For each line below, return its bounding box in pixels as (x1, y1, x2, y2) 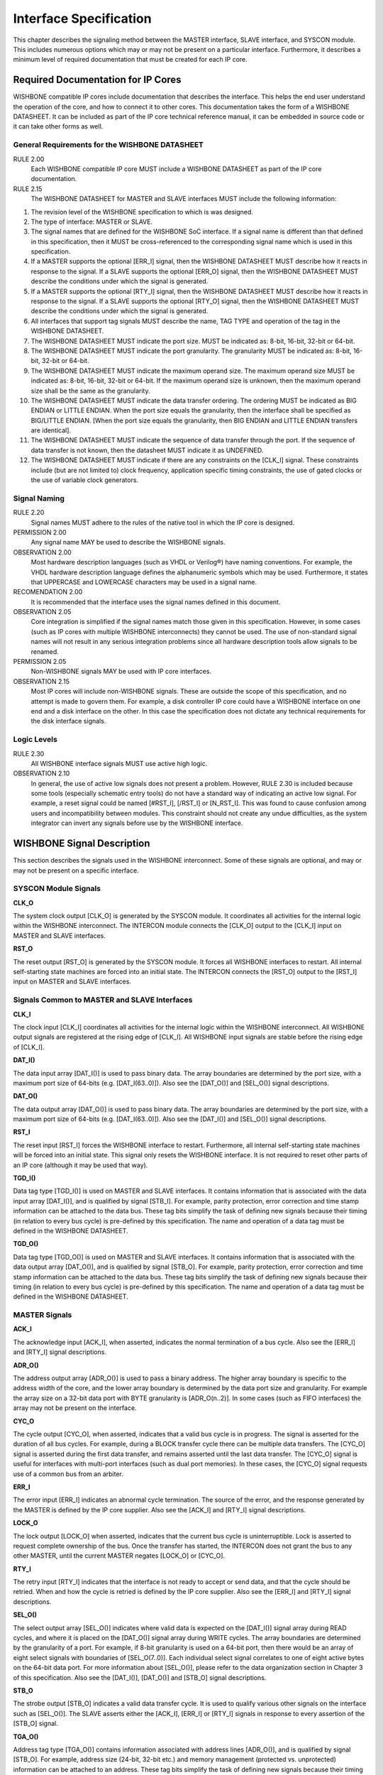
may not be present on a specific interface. (13, 866, 139, 875)
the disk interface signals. (30, 717, 106, 726)
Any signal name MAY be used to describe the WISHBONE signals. (30, 538, 226, 547)
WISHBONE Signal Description (13, 838, 150, 850)
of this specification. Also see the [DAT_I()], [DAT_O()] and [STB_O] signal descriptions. (13, 1673, 267, 1682)
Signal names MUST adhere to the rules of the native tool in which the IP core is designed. (30, 518, 295, 527)
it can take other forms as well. (13, 122, 104, 131)
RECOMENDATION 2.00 (13, 588, 83, 596)
